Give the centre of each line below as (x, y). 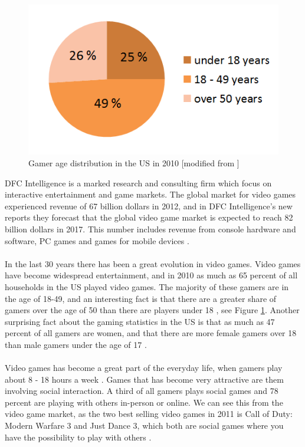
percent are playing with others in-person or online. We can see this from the (144, 402)
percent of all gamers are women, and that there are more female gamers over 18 (151, 333)
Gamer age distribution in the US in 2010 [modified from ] (134, 162)
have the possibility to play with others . (78, 437)
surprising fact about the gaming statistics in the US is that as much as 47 (140, 321)
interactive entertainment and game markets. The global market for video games (150, 194)
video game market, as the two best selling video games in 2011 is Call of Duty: (149, 414)
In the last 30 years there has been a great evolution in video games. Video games (153, 263)
